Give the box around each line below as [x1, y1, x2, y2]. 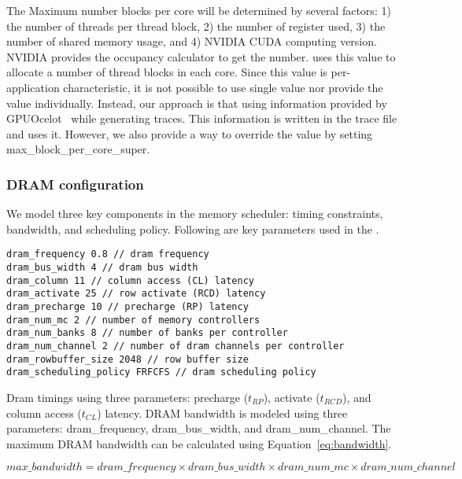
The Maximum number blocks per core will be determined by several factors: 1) [6, 2, 391, 18]
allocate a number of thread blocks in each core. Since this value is [6, 64, 327, 80]
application [6, 79, 60, 95]
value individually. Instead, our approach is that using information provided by [6, 94, 387, 111]
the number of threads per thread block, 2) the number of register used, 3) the [6, 17, 386, 34]
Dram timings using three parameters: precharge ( [6, 389, 249, 405]
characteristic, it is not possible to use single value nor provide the [63, 79, 383, 95]
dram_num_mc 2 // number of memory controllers [6, 314, 261, 326]
